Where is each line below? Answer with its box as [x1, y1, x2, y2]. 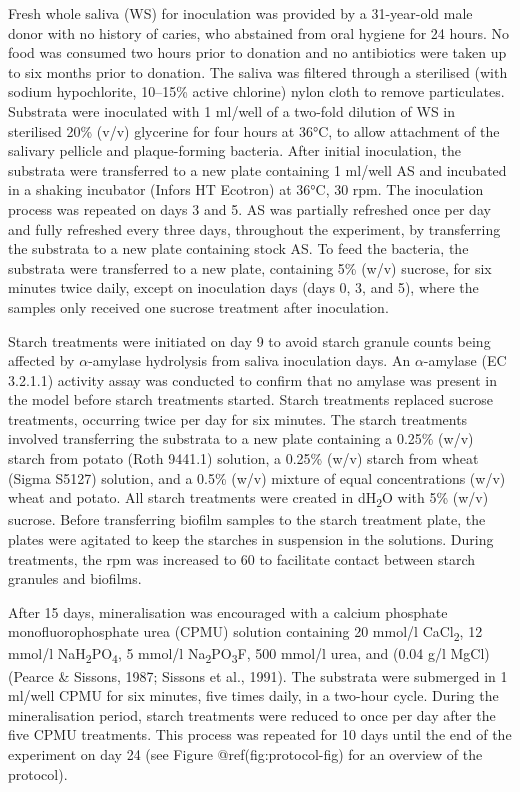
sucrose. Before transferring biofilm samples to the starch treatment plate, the [8, 509, 486, 530]
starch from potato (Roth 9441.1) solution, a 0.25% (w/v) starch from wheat [8, 448, 479, 469]
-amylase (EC [423, 350, 507, 371]
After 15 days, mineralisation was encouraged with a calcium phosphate [8, 601, 448, 622]
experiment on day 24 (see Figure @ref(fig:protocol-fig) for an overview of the [8, 743, 483, 764]
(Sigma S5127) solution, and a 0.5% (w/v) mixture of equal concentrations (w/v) [8, 467, 506, 488]
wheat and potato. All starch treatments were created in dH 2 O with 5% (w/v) [8, 487, 489, 511]
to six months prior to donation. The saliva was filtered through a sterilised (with [8, 61, 508, 82]
